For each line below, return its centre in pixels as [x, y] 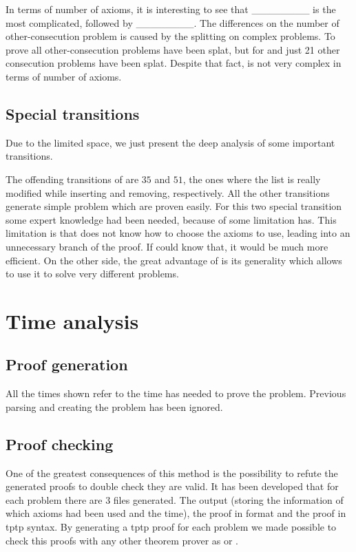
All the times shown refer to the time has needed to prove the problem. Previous [176, 393]
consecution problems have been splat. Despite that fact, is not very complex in [174, 63]
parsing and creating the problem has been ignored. [114, 406]
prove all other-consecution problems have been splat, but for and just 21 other [173, 49]
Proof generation [67, 364]
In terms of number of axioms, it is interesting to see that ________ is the [171, 9]
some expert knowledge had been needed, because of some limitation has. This [171, 219]
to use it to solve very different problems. [92, 274]
